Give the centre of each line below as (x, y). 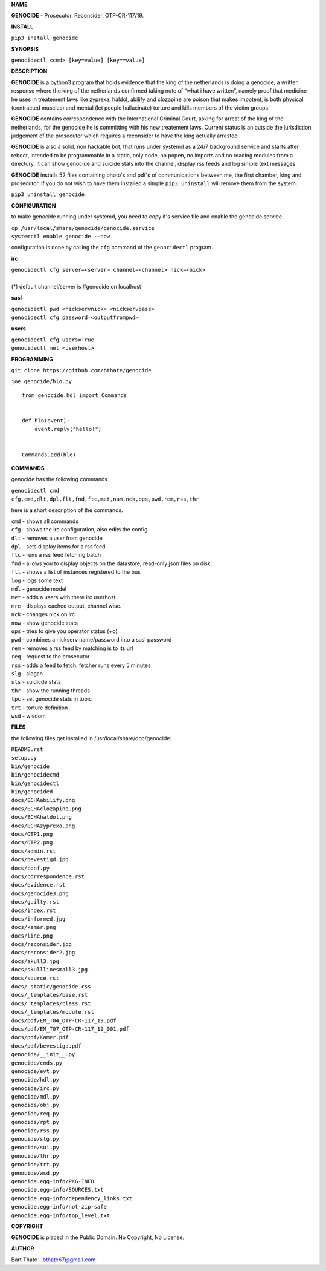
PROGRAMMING (32, 359)
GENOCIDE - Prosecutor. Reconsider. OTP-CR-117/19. (78, 16)
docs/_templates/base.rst (50, 995)
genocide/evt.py (35, 1071)
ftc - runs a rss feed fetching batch (56, 555)
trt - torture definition (40, 708)
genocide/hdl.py (35, 1080)
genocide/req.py (35, 1113)
